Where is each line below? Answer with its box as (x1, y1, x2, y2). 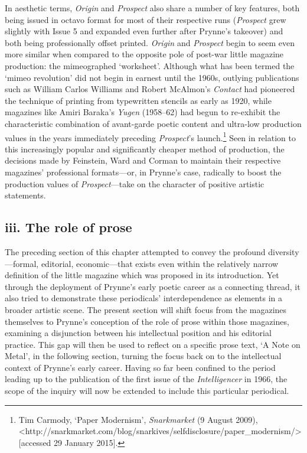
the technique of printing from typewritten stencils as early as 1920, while (5, 94, 272, 106)
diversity (268, 245, 299, 258)
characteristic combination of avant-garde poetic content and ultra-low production (5, 117, 302, 129)
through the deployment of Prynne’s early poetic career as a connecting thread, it (5, 280, 301, 292)
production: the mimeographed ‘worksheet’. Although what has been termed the (5, 59, 295, 71)
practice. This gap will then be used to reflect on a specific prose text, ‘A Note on (5, 338, 301, 350)
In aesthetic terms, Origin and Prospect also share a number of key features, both (5, 2, 300, 14)
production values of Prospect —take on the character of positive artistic (5, 177, 264, 190)
